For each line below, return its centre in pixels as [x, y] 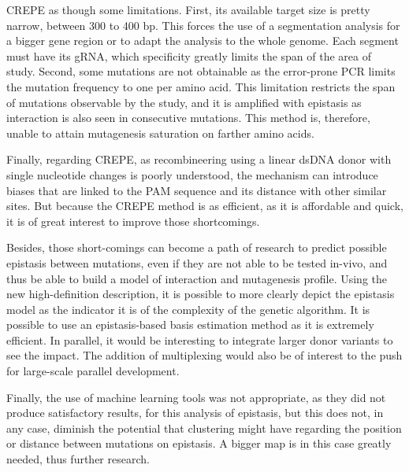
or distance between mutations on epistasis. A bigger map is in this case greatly [199, 443]
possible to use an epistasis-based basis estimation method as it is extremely [190, 324]
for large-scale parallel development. [93, 371]
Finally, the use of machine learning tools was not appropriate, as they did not [196, 397]
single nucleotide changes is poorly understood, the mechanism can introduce [192, 174]
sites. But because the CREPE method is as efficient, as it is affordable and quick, [205, 206]
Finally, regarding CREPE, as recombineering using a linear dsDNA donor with [199, 159]
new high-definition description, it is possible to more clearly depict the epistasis [201, 294]
